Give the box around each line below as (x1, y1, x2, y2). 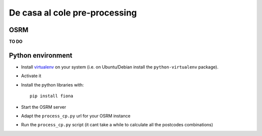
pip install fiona (30, 93, 74, 99)
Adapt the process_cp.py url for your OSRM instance (21, 113, 131, 119)
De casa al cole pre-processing (9, 7, 137, 18)
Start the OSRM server (21, 104, 66, 110)
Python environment (9, 51, 73, 59)
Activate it (21, 73, 41, 79)
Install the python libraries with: (21, 82, 84, 87)
